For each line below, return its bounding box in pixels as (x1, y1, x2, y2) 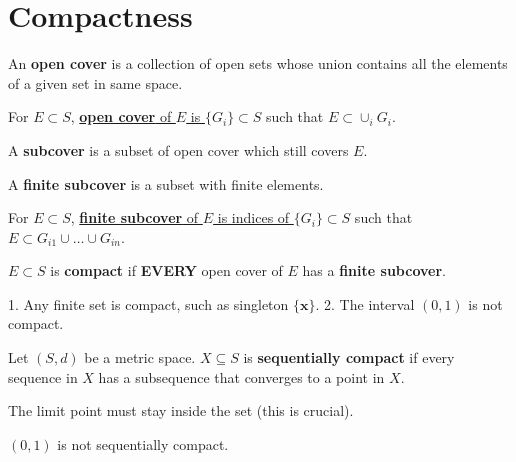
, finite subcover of (70, 207, 199, 228)
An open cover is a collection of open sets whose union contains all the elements (8, 53, 508, 74)
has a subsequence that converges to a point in (98, 366, 385, 387)
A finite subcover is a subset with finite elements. (8, 173, 324, 194)
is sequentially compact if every (243, 347, 455, 368)
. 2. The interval (315, 293, 415, 314)
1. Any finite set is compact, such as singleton (8, 293, 289, 314)
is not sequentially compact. (57, 433, 229, 454)
